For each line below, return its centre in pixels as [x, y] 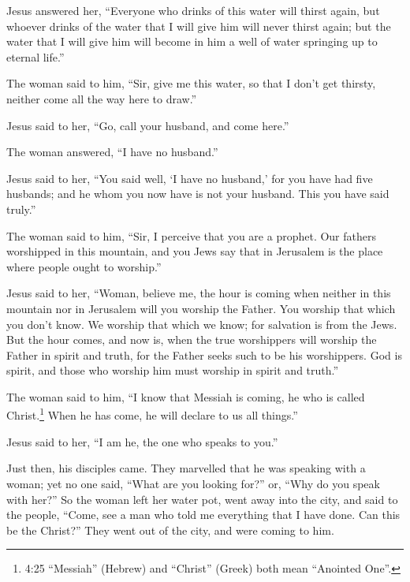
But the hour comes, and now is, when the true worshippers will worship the [192, 339]
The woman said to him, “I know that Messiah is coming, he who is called [186, 396]
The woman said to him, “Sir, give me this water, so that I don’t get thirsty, [191, 83]
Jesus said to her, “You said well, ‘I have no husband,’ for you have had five [190, 178]
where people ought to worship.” [84, 266]
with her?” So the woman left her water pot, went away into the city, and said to [202, 499]
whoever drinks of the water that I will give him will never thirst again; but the [199, 26]
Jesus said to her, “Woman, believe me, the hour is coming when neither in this [199, 293]
